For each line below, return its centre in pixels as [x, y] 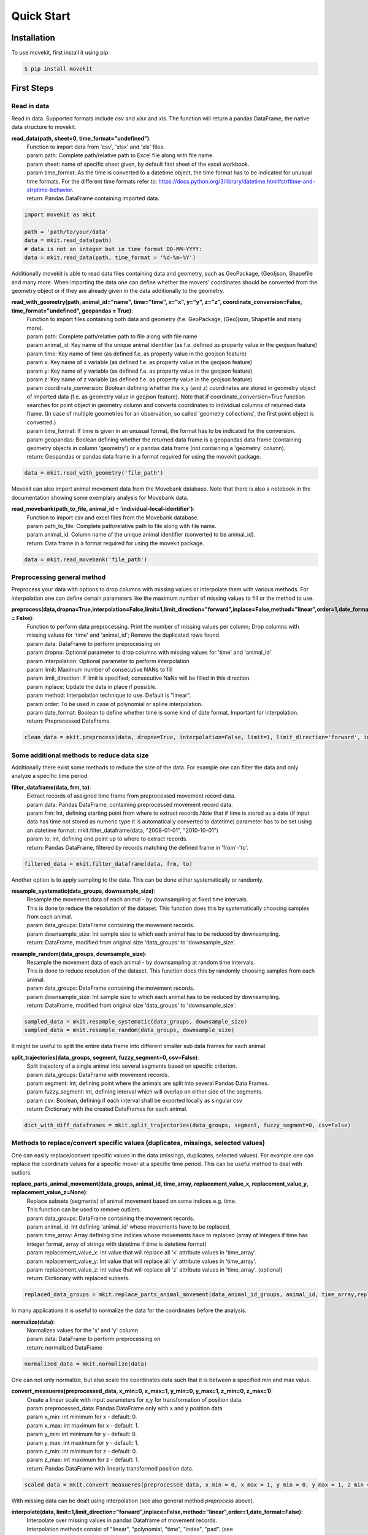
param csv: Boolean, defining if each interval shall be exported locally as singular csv [134, 1100]
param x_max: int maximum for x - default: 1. [83, 1425]
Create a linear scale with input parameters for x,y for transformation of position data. [135, 1399]
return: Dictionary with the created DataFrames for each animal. [107, 1109]
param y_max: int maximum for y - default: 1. [83, 1442]
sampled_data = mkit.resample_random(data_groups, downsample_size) [129, 1030]
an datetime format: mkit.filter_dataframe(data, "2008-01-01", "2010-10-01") [123, 830]
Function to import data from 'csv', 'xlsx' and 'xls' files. [96, 147]
